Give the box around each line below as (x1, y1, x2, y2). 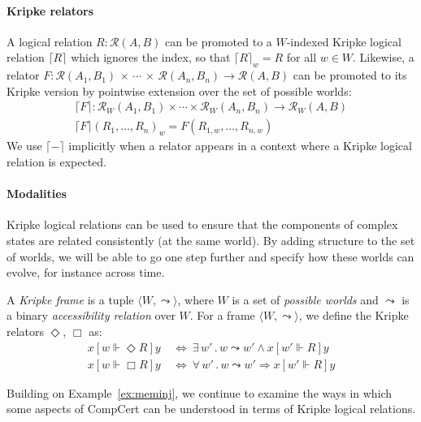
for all (286, 49, 317, 66)
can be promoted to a (164, 32, 272, 50)
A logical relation (7, 32, 93, 50)
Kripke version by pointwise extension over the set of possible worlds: (7, 82, 352, 99)
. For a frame (189, 307, 255, 324)
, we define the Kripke (298, 307, 409, 324)
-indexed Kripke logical (286, 32, 401, 50)
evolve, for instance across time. (7, 264, 165, 281)
